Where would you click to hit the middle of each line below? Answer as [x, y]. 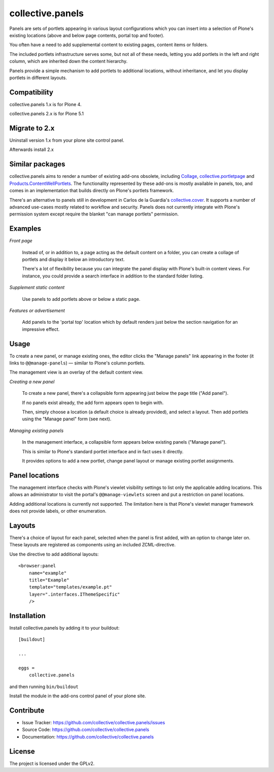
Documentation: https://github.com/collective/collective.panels [88, 736]
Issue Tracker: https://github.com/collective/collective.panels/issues [94, 723]
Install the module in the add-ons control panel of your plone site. [78, 696]
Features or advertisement [37, 311]
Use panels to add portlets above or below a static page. [81, 299]
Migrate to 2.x [32, 128]
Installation [27, 616]
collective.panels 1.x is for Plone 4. [45, 104]
